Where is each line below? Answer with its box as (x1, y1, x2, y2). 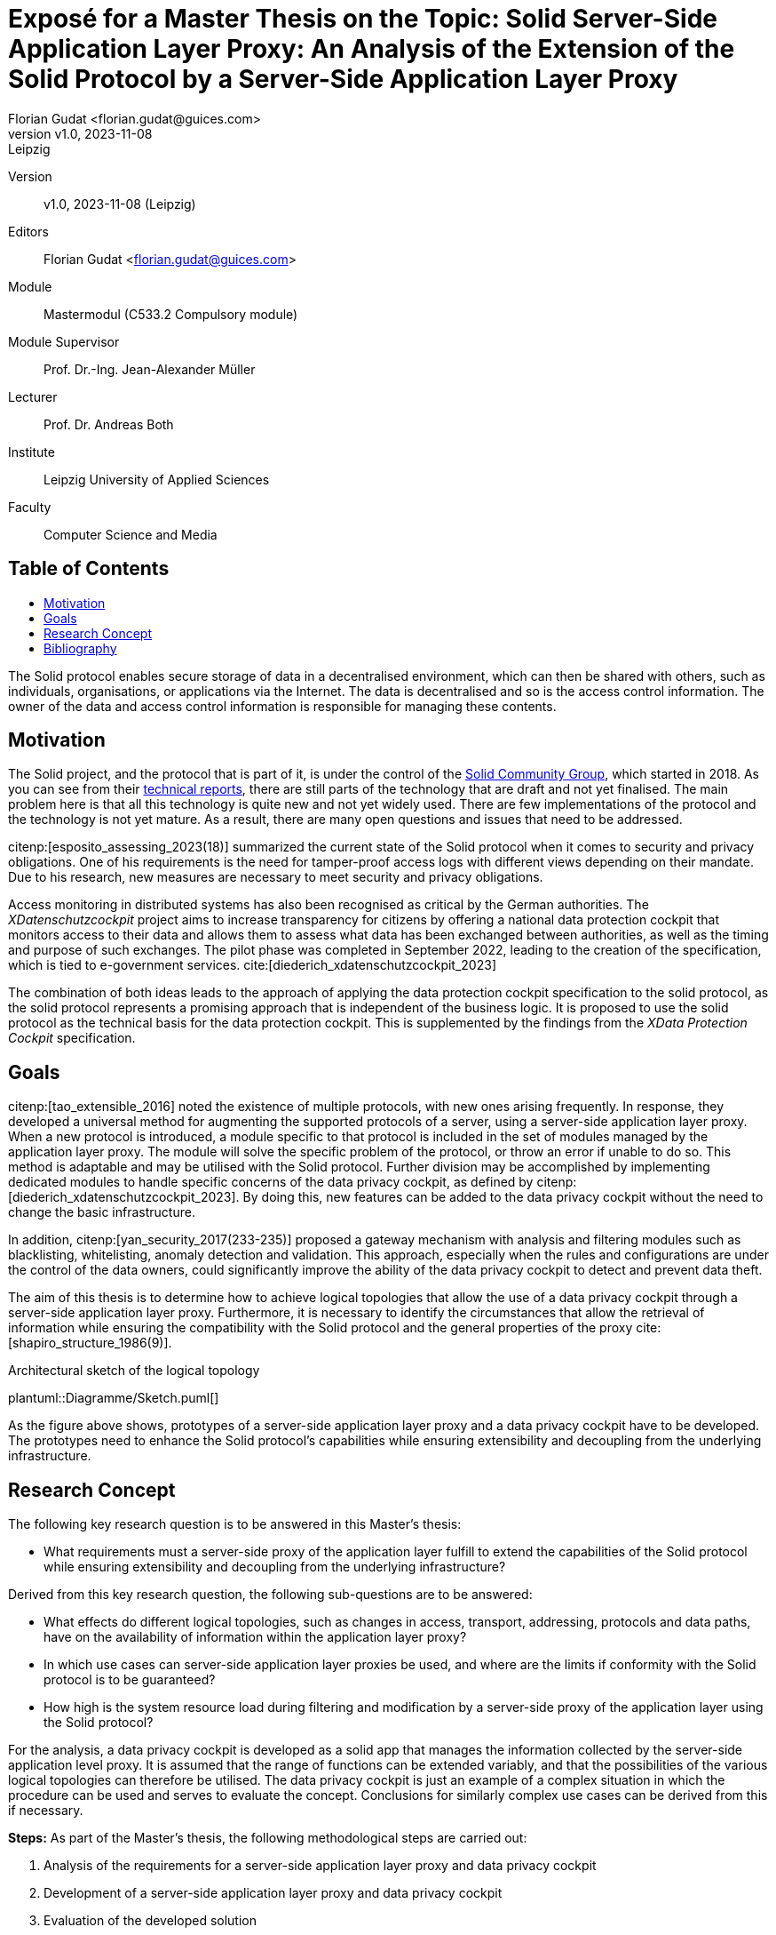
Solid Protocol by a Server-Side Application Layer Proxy (8, 64, 678, 94)
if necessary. (8, 1803, 83, 1819)
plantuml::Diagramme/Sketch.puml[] (8, 1390, 219, 1406)
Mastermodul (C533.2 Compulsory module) (44, 306, 298, 322)
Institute (8, 444, 55, 460)
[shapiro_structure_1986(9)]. (8, 1335, 172, 1351)
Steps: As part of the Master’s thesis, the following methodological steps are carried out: (8, 1830, 527, 1846)
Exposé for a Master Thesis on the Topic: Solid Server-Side (8, 4, 717, 34)
